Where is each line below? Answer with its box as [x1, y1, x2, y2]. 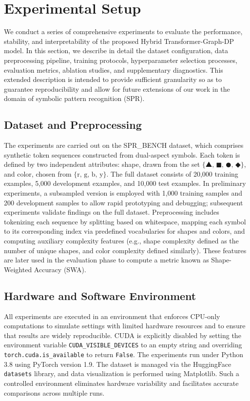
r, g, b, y [77, 171, 103, 178]
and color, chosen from [4, 168, 72, 179]
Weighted [4, 264, 32, 274]
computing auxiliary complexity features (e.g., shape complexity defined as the [4, 236, 239, 246]
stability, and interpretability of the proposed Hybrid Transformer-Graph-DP [4, 36, 234, 46]
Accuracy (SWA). [34, 264, 86, 274]
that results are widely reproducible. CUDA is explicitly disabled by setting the [4, 330, 241, 340]
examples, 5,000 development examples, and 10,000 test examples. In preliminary [4, 178, 246, 188]
